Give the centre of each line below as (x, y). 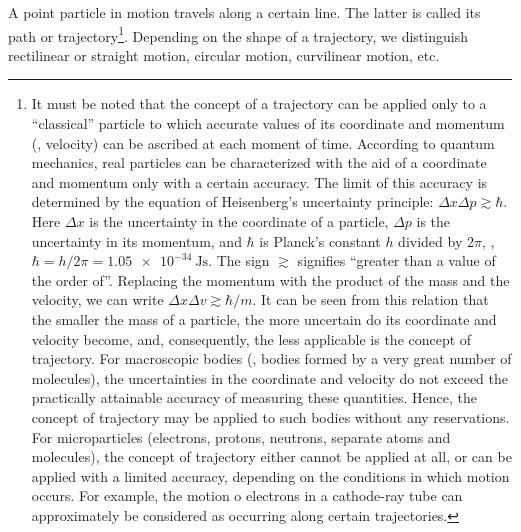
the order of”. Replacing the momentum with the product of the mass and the (270, 279)
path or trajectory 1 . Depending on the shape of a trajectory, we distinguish (238, 34)
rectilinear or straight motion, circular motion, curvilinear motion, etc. (224, 54)
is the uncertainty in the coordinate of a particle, (239, 221)
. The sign (239, 260)
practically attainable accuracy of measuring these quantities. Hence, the (254, 397)
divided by (430, 240)
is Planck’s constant (320, 240)
